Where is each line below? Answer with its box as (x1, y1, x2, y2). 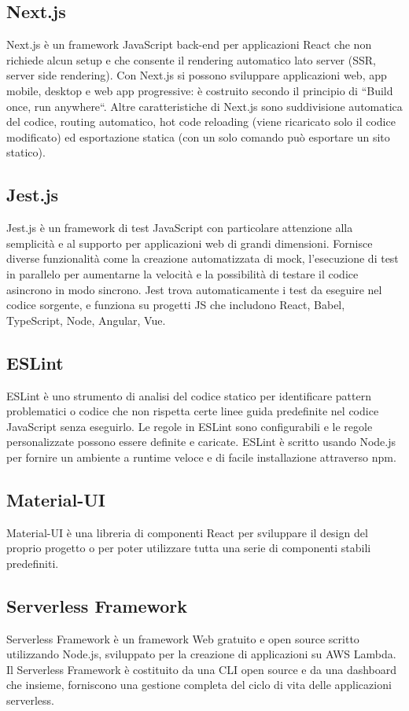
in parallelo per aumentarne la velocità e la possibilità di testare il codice (6, 265, 359, 282)
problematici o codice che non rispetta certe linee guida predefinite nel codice (6, 403, 379, 419)
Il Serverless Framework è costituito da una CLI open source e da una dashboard (6, 661, 397, 677)
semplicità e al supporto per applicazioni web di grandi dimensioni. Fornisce (6, 234, 373, 251)
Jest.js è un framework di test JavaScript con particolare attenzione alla (6, 219, 353, 236)
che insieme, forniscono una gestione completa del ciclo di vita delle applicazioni (6, 676, 392, 693)
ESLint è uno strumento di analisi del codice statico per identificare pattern (6, 387, 371, 403)
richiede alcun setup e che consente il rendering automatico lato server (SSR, (6, 51, 376, 68)
